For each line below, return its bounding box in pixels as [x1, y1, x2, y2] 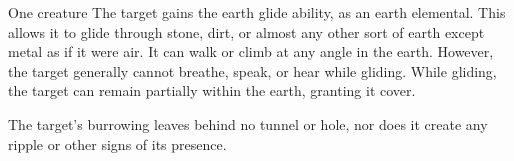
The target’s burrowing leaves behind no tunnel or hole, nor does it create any [8, 113, 488, 134]
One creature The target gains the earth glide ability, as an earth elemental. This [8, 2, 506, 22]
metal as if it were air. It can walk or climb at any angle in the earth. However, [8, 41, 494, 62]
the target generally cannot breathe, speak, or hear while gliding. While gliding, [8, 60, 497, 81]
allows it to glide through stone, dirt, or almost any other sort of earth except [8, 21, 485, 42]
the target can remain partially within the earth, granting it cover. [8, 80, 416, 101]
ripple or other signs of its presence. [8, 133, 227, 154]
